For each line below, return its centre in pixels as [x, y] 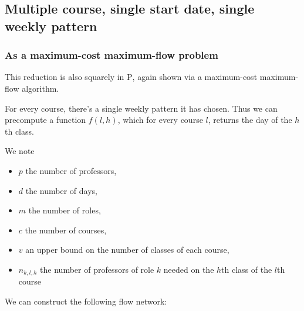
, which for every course [160, 120]
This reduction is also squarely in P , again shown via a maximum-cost [131, 77]
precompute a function [45, 120]
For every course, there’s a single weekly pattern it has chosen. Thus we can [141, 108]
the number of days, [61, 190]
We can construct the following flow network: [86, 301]
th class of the [247, 269]
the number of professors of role [97, 269]
